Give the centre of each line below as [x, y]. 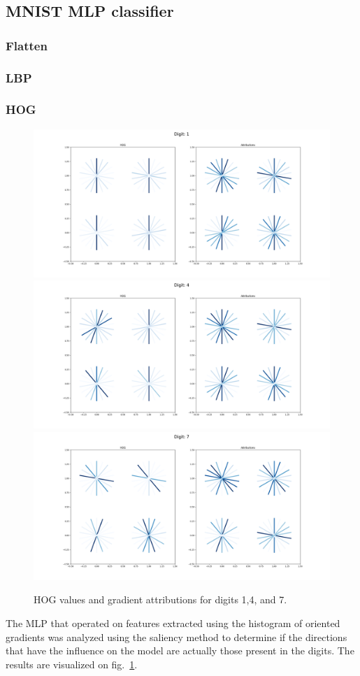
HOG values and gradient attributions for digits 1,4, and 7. [160, 599]
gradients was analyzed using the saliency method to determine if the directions [177, 637]
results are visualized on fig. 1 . [72, 664]
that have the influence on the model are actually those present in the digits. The [180, 650]
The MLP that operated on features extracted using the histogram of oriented [173, 623]
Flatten [27, 45]
